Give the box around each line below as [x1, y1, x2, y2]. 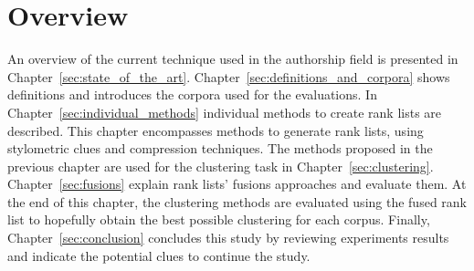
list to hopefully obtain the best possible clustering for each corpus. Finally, [7, 210, 430, 229]
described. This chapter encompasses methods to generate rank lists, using [7, 120, 424, 140]
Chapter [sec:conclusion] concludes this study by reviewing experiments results [7, 228, 449, 247]
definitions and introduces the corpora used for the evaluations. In [7, 85, 377, 104]
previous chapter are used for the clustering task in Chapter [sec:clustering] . [7, 156, 434, 175]
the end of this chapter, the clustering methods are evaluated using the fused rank [7, 192, 467, 211]
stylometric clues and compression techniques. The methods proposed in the [7, 139, 433, 158]
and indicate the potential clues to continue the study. [7, 245, 311, 265]
